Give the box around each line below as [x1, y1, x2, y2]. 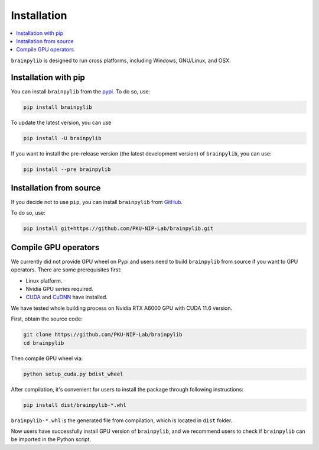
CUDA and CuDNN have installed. [25, 293, 108, 301]
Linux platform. [25, 277, 63, 284]
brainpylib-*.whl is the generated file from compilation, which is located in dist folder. [11, 417, 233, 424]
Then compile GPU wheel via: [11, 355, 83, 362]
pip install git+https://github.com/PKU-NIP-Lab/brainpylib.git [23, 225, 214, 232]
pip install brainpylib [23, 103, 93, 111]
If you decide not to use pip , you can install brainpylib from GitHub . [11, 199, 183, 206]
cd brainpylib [23, 339, 64, 346]
